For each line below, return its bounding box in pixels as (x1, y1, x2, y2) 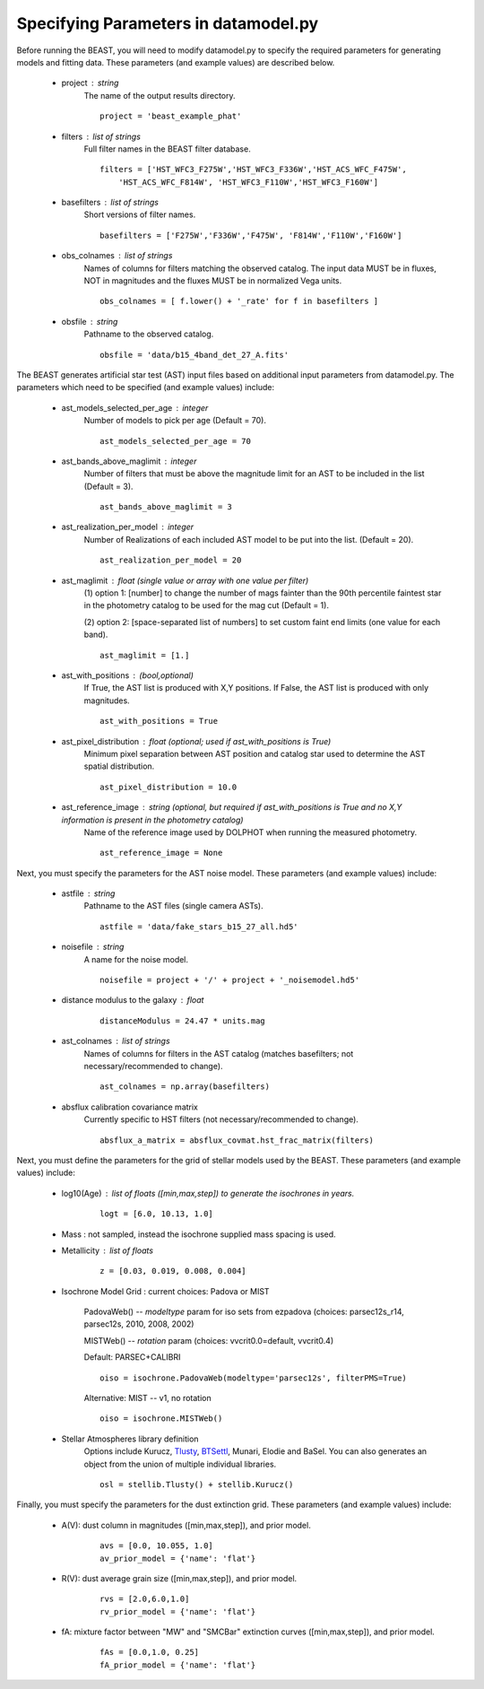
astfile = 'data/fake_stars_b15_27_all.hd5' (99, 921, 299, 932)
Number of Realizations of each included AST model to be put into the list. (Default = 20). (83, 534, 414, 544)
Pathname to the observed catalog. (83, 328, 214, 340)
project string (61, 77, 119, 89)
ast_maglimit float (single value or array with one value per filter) (61, 575, 309, 586)
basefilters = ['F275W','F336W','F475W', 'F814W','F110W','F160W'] (99, 230, 402, 240)
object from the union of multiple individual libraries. (83, 1458, 277, 1469)
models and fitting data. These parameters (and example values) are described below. (16, 57, 335, 67)
